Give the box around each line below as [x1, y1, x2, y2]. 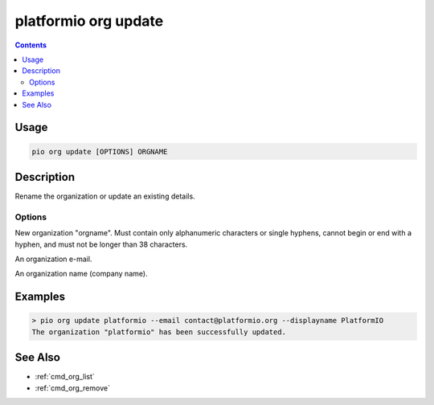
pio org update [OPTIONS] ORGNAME [31, 147, 168, 156]
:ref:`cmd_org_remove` [35, 382, 110, 393]
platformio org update [14, 12, 164, 30]
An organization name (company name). [14, 269, 148, 279]
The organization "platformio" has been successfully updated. [31, 327, 287, 337]
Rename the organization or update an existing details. [14, 191, 196, 201]
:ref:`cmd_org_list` [35, 372, 96, 382]
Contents [14, 40, 47, 50]
